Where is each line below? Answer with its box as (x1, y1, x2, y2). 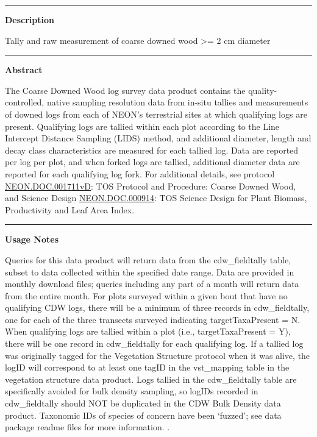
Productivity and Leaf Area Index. (5, 203, 135, 216)
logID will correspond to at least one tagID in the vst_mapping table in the (5, 361, 290, 374)
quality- (248, 83, 277, 96)
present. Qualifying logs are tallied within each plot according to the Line (5, 119, 280, 132)
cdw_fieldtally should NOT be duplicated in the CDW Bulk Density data (5, 397, 281, 410)
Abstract (5, 63, 43, 76)
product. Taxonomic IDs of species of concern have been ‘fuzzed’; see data (5, 408, 282, 421)
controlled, (5, 96, 45, 108)
